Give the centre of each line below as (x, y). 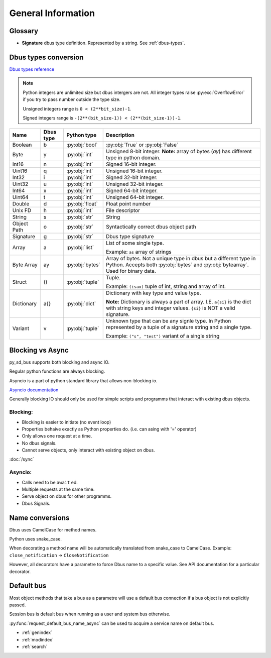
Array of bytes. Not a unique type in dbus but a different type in (181, 259)
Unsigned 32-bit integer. (135, 184)
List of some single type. (135, 243)
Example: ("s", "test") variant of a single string (163, 336)
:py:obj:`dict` (81, 304)
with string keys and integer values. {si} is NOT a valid (170, 308)
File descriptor (123, 210)
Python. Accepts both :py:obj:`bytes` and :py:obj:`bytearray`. (177, 265)
